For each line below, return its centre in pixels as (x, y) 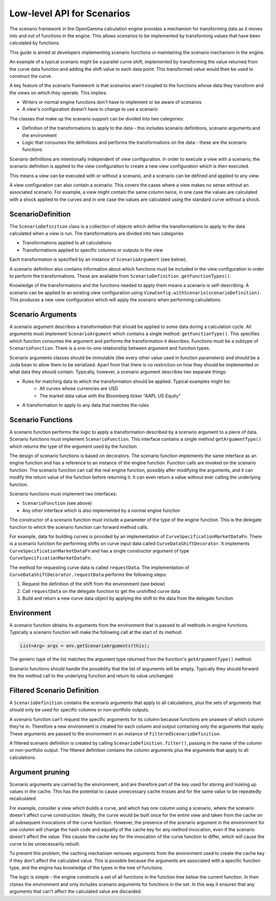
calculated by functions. (35, 43)
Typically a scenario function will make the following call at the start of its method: (96, 632)
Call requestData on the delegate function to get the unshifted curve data (101, 591)
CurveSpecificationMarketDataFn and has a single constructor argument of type (99, 550)
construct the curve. (31, 76)
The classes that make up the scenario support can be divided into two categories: (97, 118)
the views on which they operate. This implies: (58, 93)
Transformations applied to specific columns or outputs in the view (93, 250)
